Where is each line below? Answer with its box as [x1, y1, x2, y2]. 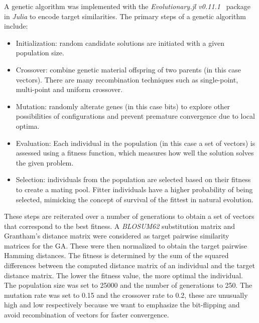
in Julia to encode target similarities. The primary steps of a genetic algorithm [4, 11, 246, 21]
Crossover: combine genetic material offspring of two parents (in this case [16, 64, 241, 74]
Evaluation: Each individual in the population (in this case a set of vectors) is [16, 137, 255, 148]
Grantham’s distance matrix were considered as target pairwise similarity [4, 230, 229, 241]
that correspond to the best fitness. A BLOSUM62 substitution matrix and [4, 220, 235, 231]
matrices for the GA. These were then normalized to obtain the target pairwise [4, 240, 247, 251]
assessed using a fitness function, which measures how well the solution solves [16, 147, 254, 158]
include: [4, 21, 28, 31]
